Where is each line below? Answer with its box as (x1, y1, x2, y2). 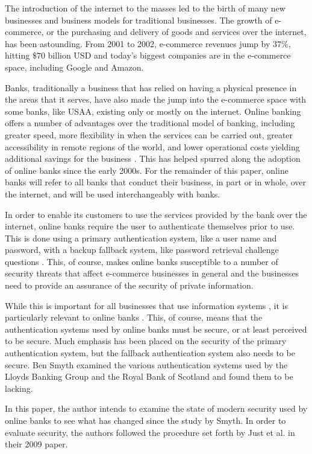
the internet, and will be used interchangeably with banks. (5, 187, 220, 200)
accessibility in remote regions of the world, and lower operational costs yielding (5, 140, 300, 153)
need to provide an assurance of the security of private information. (5, 279, 254, 292)
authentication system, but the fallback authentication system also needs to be (5, 347, 295, 359)
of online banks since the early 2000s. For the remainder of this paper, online (5, 164, 289, 176)
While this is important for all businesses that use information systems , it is (5, 299, 288, 312)
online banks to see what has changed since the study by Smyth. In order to (5, 414, 286, 426)
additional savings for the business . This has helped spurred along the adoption (5, 152, 301, 165)
